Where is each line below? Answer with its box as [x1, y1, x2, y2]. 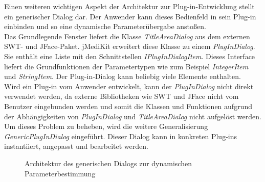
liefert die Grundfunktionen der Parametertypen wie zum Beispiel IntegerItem [4, 61, 249, 71]
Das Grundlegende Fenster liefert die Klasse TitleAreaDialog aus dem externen [4, 31, 250, 41]
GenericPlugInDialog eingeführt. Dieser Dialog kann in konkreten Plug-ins [4, 131, 237, 141]
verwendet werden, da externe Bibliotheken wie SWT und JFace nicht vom [4, 91, 239, 101]
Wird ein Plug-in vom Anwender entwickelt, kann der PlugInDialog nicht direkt [4, 81, 254, 91]
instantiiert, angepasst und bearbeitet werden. [4, 141, 148, 151]
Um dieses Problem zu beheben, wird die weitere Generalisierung [4, 121, 208, 132]
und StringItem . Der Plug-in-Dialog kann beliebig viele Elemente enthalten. [4, 71, 241, 82]
